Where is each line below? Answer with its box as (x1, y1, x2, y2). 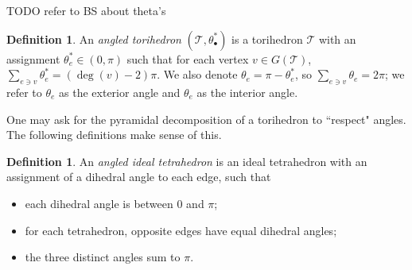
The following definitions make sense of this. (6, 126, 222, 143)
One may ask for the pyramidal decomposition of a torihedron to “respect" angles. (6, 110, 406, 127)
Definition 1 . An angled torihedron (6, 30, 181, 47)
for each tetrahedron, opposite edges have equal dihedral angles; (25, 222, 337, 238)
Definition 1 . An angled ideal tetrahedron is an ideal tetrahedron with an (6, 152, 367, 169)
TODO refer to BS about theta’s (6, 2, 166, 18)
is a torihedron (231, 30, 303, 47)
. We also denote (157, 66, 238, 83)
